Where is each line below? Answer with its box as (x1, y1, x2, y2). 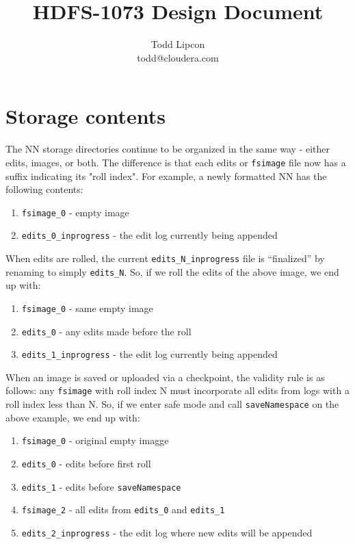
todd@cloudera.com (137, 50, 219, 64)
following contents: (5, 182, 83, 196)
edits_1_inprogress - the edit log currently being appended (21, 347, 278, 361)
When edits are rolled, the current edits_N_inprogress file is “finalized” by (5, 251, 325, 265)
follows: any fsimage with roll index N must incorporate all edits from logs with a (5, 383, 350, 398)
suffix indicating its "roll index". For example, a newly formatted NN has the (5, 168, 327, 183)
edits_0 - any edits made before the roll (21, 324, 192, 338)
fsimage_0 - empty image (21, 205, 129, 219)
